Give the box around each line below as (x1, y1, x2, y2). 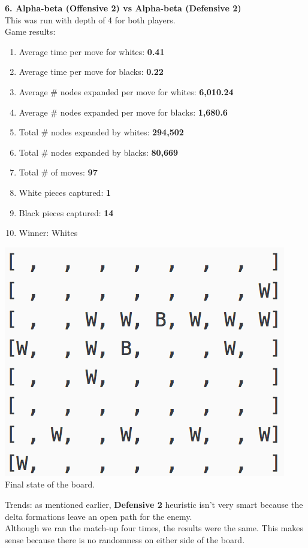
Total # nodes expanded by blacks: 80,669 (19, 146, 179, 158)
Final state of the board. (5, 478, 95, 491)
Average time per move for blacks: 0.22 (19, 65, 164, 78)
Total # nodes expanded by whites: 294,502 (19, 126, 184, 138)
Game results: (5, 25, 56, 38)
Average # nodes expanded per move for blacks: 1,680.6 (19, 105, 228, 118)
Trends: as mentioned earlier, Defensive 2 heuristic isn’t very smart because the (5, 498, 303, 510)
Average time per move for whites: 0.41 (19, 45, 165, 57)
